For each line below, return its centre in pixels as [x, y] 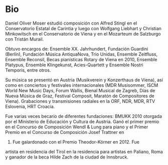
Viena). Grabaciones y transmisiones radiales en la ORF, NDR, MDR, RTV [80, 101]
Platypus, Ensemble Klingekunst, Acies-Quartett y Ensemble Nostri [74, 65]
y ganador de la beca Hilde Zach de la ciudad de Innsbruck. [67, 157]
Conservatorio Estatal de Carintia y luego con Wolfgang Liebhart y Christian [83, 28]
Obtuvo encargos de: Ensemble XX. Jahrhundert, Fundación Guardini [77, 49]
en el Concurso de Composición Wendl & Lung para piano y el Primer [77, 127]
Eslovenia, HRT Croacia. [30, 106]
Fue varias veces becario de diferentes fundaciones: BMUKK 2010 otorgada [83, 116]
